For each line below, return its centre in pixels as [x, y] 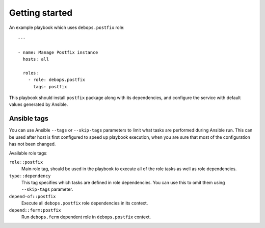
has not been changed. [32, 144]
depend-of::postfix [32, 196]
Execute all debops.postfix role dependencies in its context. [85, 203]
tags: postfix [50, 87]
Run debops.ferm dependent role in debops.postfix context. [86, 217]
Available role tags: [28, 153]
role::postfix [26, 162]
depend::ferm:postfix [35, 210]
